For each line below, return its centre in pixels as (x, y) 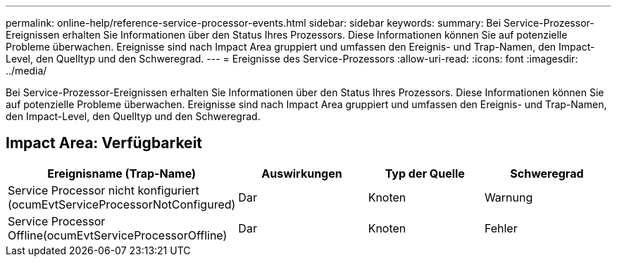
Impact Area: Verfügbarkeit (104, 143)
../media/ (26, 71)
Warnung (509, 197)
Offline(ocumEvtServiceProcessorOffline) (118, 235)
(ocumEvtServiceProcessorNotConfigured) (122, 204)
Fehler (501, 228)
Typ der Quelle (425, 173)
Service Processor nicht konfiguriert (104, 190)
